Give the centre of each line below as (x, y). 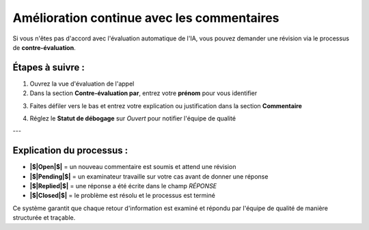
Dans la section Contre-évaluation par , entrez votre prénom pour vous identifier (143, 93)
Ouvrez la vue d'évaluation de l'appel (82, 84)
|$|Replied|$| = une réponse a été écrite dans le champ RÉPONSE (123, 186)
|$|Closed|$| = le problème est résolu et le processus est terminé (122, 196)
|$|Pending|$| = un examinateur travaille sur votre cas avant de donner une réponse (149, 176)
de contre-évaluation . (44, 47)
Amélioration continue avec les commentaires (146, 18)
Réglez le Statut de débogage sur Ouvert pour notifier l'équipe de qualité (133, 118)
